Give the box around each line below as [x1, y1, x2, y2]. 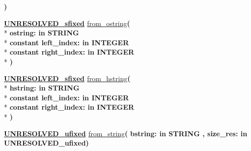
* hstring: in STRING [4, 83, 80, 93]
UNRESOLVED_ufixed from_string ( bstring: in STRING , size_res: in [4, 128, 248, 138]
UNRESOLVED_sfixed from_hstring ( [4, 73, 131, 83]
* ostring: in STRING [4, 28, 79, 38]
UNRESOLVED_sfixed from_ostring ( [4, 18, 130, 28]
